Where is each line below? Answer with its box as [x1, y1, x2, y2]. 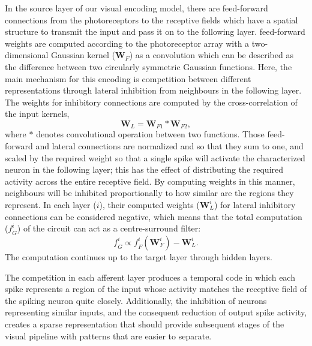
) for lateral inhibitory [214, 198, 296, 210]
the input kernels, [5, 107, 70, 120]
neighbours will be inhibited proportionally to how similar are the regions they [5, 186, 294, 199]
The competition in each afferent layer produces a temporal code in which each [5, 270, 295, 283]
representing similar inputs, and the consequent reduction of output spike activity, [5, 306, 307, 318]
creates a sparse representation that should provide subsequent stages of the [5, 317, 284, 330]
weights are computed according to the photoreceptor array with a [5, 37, 250, 49]
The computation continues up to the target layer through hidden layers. [5, 250, 272, 263]
